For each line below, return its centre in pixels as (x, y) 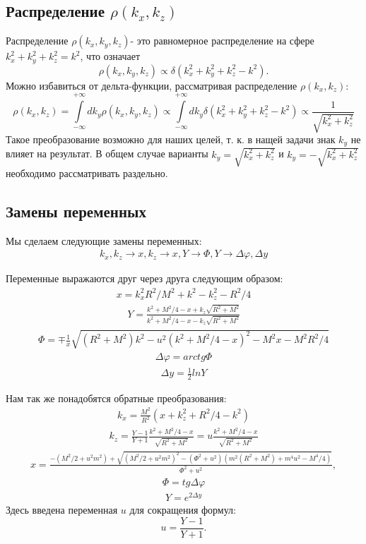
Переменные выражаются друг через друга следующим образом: (144, 278)
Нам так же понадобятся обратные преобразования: (116, 398)
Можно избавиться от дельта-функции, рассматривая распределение (152, 85)
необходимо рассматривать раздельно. (87, 173)
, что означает (110, 56)
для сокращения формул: (183, 509)
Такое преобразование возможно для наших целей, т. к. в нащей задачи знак (171, 139)
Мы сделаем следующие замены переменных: (104, 240)
